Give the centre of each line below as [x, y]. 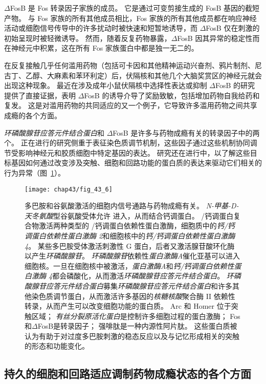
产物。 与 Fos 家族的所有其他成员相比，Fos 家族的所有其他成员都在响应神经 [130, 18]
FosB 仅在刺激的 [233, 28]
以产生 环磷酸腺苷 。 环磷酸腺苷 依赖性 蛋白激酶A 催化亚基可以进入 [132, 256]
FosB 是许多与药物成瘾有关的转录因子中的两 [186, 132]
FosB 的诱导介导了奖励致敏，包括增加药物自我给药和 [172, 95]
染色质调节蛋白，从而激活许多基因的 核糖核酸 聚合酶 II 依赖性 [133, 296]
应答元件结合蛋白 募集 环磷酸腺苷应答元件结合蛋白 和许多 [139, 285]
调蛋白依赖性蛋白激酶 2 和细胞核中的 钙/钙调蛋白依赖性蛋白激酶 [130, 235]
